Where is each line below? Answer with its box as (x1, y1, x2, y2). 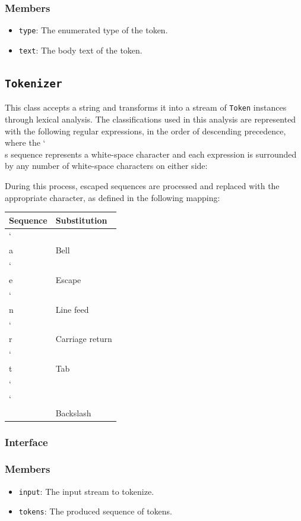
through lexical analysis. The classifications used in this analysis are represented (5, 112, 296, 125)
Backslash (55, 406, 91, 419)
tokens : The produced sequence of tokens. (18, 505, 172, 517)
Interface (5, 434, 48, 449)
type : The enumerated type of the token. (18, 24, 168, 36)
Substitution (55, 214, 107, 226)
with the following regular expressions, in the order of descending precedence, (5, 124, 286, 137)
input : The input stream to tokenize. (18, 485, 154, 497)
